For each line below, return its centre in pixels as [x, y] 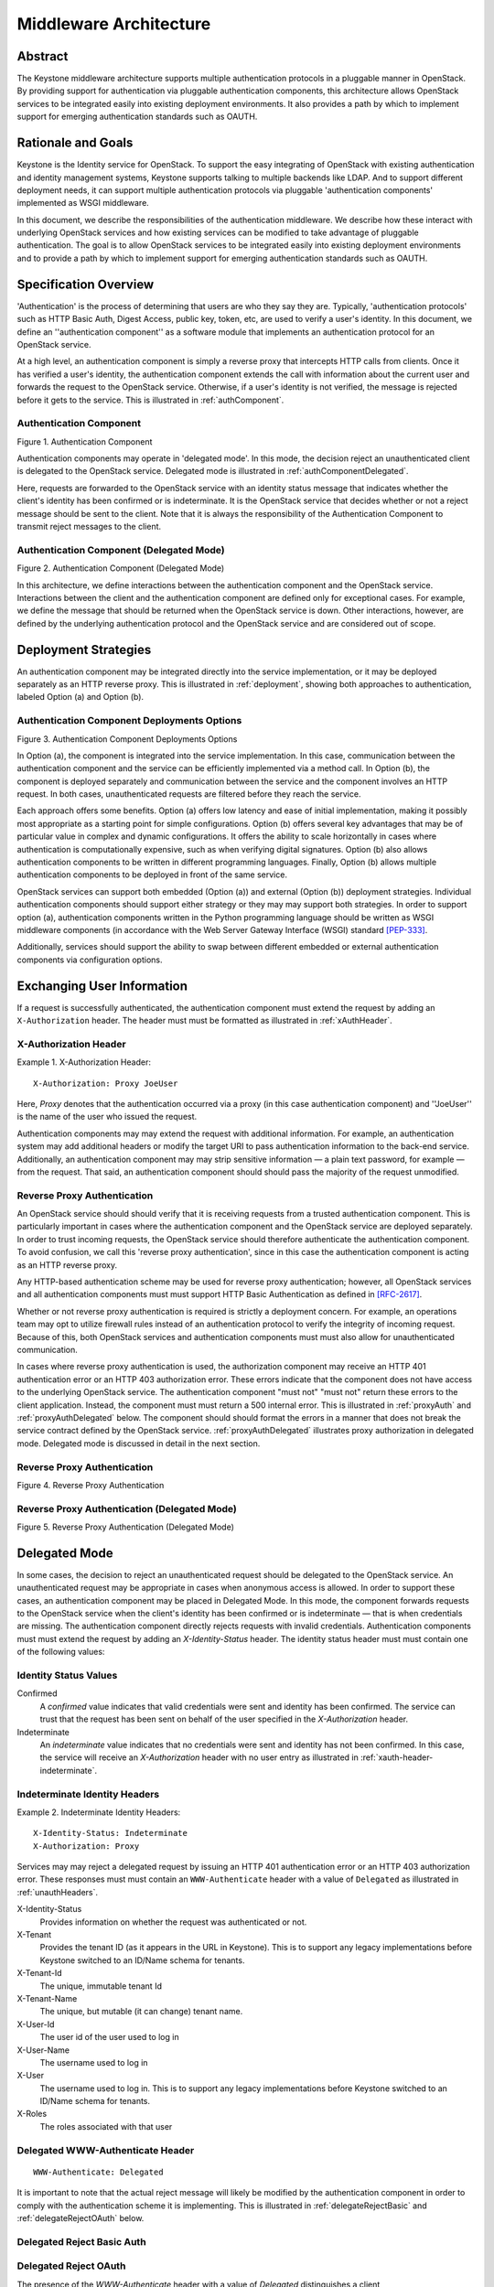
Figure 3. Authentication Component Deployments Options [127, 739]
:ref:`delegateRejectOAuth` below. [81, 2218]
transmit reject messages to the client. [89, 526]
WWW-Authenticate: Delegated [98, 2172]
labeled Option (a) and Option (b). [81, 697]
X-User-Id [36, 2024]
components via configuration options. [90, 960]
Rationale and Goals [75, 143]
